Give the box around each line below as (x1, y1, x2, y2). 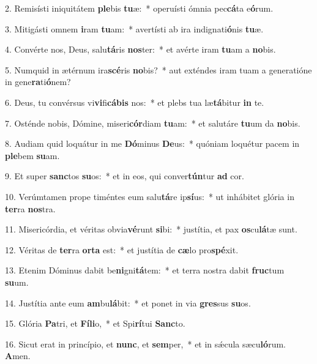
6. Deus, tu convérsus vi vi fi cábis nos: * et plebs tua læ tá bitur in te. (5, 95, 264, 108)
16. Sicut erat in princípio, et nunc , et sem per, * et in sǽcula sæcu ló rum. (5, 337, 286, 350)
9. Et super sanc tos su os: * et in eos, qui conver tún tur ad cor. (5, 169, 244, 182)
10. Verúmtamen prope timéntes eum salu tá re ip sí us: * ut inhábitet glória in (5, 190, 294, 202)
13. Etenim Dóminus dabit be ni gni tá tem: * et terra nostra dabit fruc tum (5, 264, 285, 277)
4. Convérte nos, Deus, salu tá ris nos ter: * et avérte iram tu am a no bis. (5, 43, 276, 56)
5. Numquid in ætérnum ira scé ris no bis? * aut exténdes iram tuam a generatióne (5, 63, 312, 76)
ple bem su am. (5, 149, 60, 162)
